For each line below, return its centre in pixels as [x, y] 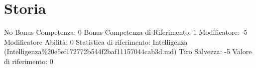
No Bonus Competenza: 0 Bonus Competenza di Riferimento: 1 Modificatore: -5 [126, 32]
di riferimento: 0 [29, 61]
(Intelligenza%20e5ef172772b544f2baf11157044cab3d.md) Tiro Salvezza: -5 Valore [128, 51]
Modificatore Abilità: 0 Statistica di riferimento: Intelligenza [96, 41]
